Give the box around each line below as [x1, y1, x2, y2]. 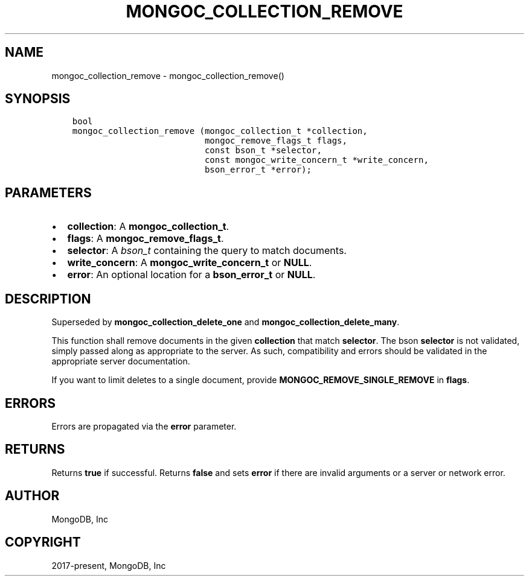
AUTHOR [5, 488, 60, 504]
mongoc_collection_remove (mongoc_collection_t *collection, [72, 126, 368, 136]
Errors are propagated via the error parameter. [51, 421, 237, 431]
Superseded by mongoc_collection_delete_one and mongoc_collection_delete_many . [51, 317, 400, 328]
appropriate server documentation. [51, 356, 190, 367]
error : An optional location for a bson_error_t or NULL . [67, 268, 316, 281]
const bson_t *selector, [204, 145, 322, 156]
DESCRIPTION [5, 291, 91, 306]
